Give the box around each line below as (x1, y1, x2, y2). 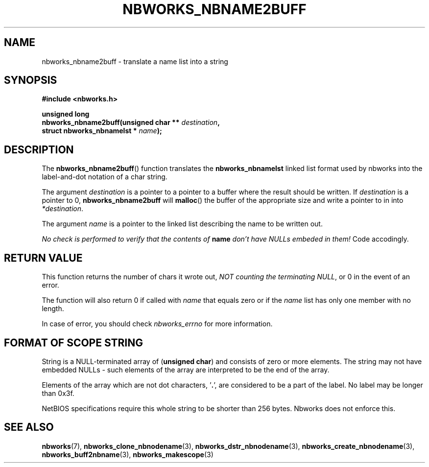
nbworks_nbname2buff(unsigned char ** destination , (42, 118, 220, 127)
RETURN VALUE (4, 251, 83, 264)
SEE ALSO (4, 421, 54, 434)
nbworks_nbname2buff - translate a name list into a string (42, 57, 228, 66)
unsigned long (42, 110, 90, 119)
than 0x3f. (42, 389, 74, 397)
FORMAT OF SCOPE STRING (4, 336, 143, 349)
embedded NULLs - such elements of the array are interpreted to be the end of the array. (42, 365, 330, 374)
